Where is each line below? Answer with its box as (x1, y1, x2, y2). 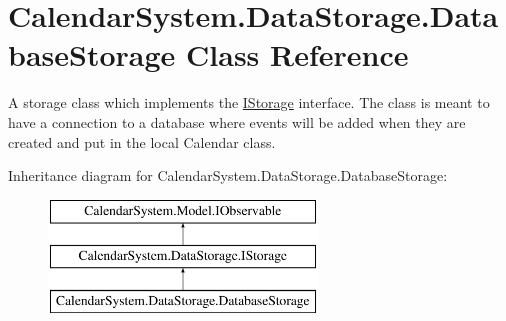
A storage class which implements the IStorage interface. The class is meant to (8, 92, 490, 113)
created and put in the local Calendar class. (8, 131, 276, 152)
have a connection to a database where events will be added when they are (8, 111, 466, 132)
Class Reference (186, 34, 409, 75)
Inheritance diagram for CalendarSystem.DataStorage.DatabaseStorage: (8, 165, 448, 186)
